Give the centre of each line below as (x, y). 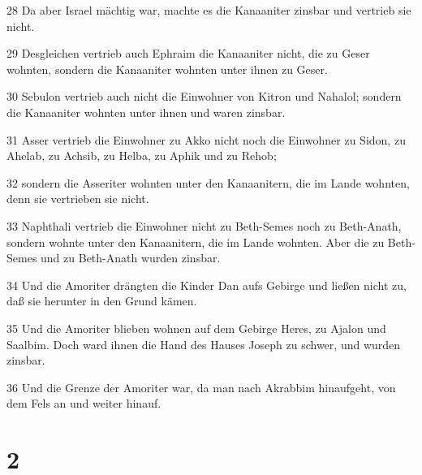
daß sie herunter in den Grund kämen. (102, 301)
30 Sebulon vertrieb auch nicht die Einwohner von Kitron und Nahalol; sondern (204, 96)
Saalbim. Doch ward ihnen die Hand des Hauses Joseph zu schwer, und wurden (204, 344)
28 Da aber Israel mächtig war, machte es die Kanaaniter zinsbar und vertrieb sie (209, 10)
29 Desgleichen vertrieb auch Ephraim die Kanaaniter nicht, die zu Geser (188, 53)
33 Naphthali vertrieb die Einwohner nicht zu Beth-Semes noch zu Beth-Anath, (204, 225)
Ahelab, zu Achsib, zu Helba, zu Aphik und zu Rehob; (142, 155)
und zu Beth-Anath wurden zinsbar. (131, 258)
